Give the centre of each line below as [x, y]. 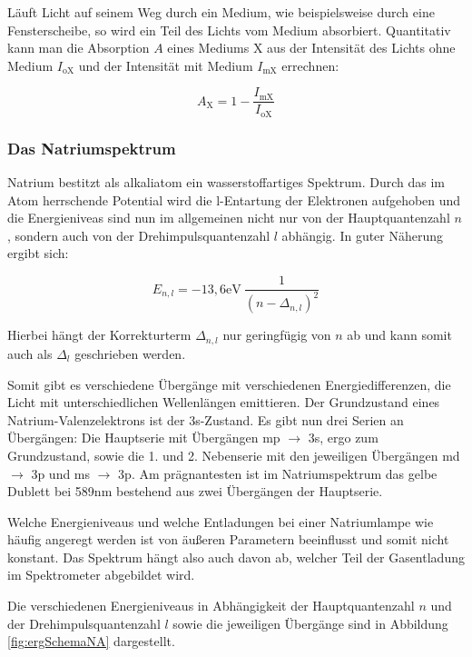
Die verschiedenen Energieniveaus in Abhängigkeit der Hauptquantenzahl [211, 606]
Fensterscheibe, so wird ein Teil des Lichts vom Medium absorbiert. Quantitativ [229, 30]
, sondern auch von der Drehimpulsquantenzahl [139, 235]
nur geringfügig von [277, 335]
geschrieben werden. [130, 353]
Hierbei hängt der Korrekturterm [99, 335]
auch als [30, 353]
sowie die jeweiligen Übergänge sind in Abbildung [310, 623]
